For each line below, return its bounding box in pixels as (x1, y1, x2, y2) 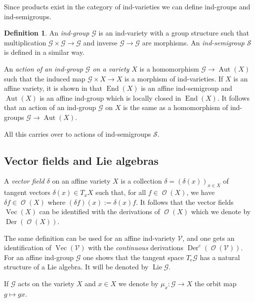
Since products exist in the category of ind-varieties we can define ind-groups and (4, 1, 251, 11)
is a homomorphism (139, 63, 199, 74)
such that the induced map (4, 73, 85, 83)
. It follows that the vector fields (136, 196, 234, 207)
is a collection (121, 176, 162, 186)
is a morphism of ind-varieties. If (124, 73, 223, 83)
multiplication (4, 37, 46, 47)
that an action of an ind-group (4, 102, 96, 113)
